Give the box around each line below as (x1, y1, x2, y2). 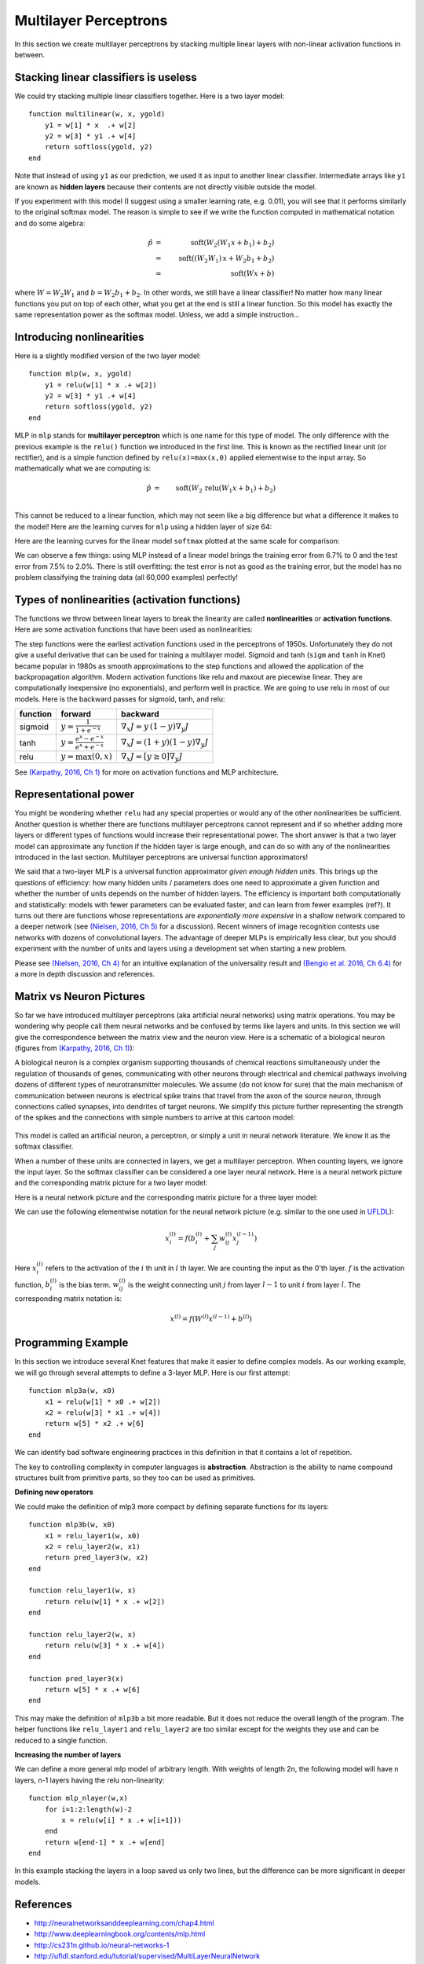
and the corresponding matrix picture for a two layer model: (14, 1178, 208, 1188)
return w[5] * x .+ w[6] (44, 1685, 141, 1694)
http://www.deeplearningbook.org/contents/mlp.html (34, 1929, 206, 1939)
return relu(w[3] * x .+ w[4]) (44, 1641, 166, 1650)
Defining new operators (14, 1487, 93, 1497)
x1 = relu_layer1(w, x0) (44, 1531, 141, 1540)
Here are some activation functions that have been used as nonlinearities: (14, 625, 253, 634)
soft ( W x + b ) (230, 269, 275, 278)
